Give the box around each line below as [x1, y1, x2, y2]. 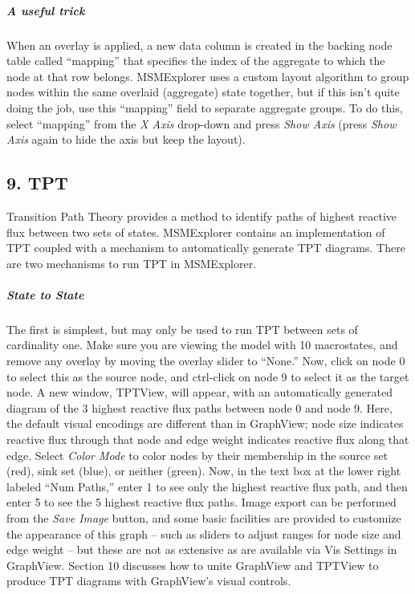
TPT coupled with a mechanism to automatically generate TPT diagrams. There [6, 239, 405, 256]
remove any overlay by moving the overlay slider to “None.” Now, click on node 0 [6, 352, 405, 369]
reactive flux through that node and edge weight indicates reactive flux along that [6, 431, 409, 448]
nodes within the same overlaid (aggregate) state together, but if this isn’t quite [6, 83, 400, 100]
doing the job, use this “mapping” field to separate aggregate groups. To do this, [6, 99, 403, 116]
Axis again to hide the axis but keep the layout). [6, 131, 246, 148]
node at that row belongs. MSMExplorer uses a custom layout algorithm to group [6, 67, 409, 84]
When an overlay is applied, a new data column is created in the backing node [6, 36, 393, 53]
